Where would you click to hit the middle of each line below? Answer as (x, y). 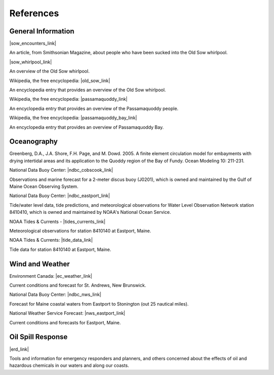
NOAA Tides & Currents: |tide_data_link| (51, 240)
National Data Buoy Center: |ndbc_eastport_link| (60, 196)
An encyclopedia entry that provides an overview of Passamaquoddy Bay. (87, 127)
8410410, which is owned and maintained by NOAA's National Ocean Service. (90, 212)
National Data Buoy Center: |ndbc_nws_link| (55, 294)
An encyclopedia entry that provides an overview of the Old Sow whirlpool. (88, 90)
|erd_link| (19, 349)
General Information (42, 31)
